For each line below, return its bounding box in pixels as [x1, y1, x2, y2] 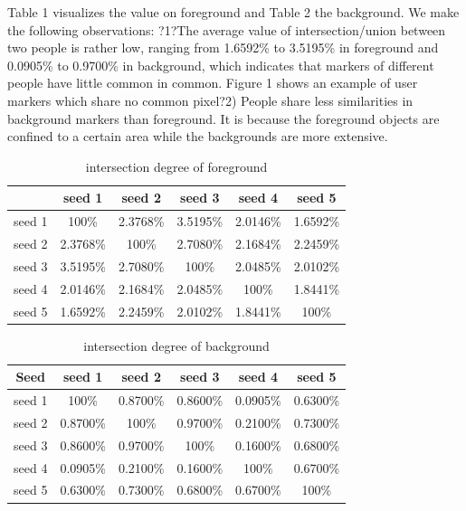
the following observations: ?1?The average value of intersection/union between [7, 20, 446, 39]
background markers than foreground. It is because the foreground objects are [7, 109, 440, 128]
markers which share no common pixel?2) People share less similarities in [7, 90, 414, 109]
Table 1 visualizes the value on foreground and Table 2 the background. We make [7, 3, 460, 21]
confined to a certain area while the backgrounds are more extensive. [7, 127, 388, 146]
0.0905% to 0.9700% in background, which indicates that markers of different [7, 55, 434, 74]
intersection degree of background [83, 336, 270, 355]
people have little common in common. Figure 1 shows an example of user [7, 73, 418, 92]
